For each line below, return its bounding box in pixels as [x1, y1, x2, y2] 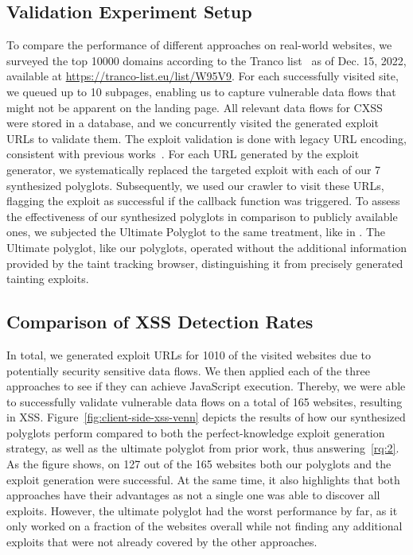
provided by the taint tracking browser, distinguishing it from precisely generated [6, 254, 403, 271]
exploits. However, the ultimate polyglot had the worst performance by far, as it [6, 502, 398, 518]
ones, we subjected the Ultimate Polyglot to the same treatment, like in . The [6, 223, 386, 240]
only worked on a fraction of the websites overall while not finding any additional [6, 518, 403, 534]
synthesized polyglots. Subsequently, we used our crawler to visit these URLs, [6, 177, 384, 193]
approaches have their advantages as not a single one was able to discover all [6, 487, 380, 503]
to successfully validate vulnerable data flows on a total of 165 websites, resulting [6, 393, 403, 409]
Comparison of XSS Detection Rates [6, 309, 314, 334]
